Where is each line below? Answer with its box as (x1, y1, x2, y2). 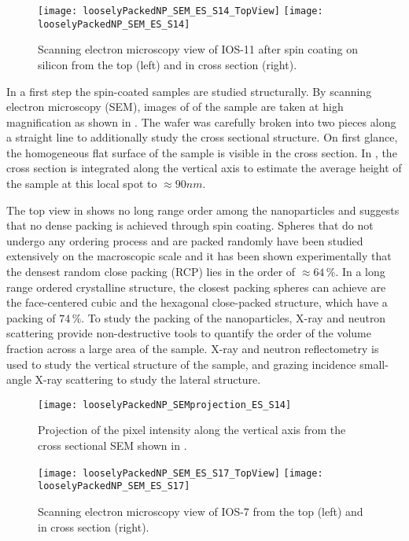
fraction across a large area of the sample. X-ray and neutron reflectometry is (6, 340, 379, 356)
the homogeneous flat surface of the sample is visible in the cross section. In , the (6, 144, 397, 160)
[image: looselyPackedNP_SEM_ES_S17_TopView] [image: (38, 467, 323, 479)
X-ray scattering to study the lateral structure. (35, 371, 261, 388)
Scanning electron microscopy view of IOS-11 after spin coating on (38, 41, 359, 57)
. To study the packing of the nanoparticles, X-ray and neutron (81, 309, 386, 326)
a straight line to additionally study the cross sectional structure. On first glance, (6, 129, 398, 145)
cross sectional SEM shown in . (38, 437, 187, 454)
